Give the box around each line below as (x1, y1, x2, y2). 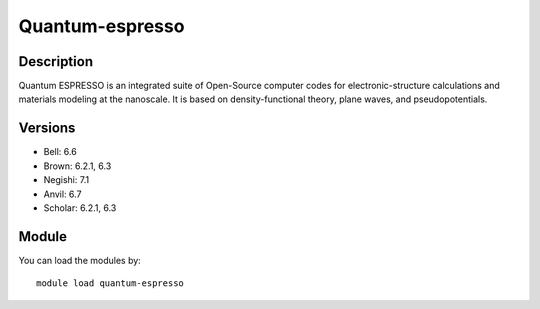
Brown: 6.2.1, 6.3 (43, 160, 112, 172)
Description (18, 53, 94, 70)
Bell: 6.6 (43, 146, 77, 158)
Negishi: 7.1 (43, 174, 90, 186)
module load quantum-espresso (36, 278, 185, 289)
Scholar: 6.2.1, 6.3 (43, 201, 117, 214)
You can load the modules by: (18, 254, 142, 266)
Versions (18, 120, 76, 137)
